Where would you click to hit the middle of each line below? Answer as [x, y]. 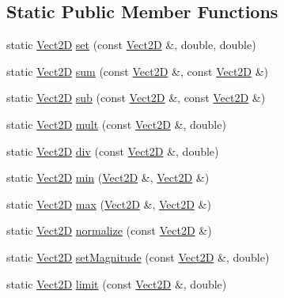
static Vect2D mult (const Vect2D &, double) [116, 124]
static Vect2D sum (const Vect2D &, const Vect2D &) [138, 71]
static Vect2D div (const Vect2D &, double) [113, 151]
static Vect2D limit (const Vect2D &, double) [117, 283]
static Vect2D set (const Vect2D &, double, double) [131, 45]
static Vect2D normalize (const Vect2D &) [109, 230]
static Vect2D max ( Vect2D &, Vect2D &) [109, 204]
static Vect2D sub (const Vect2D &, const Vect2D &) [136, 98]
